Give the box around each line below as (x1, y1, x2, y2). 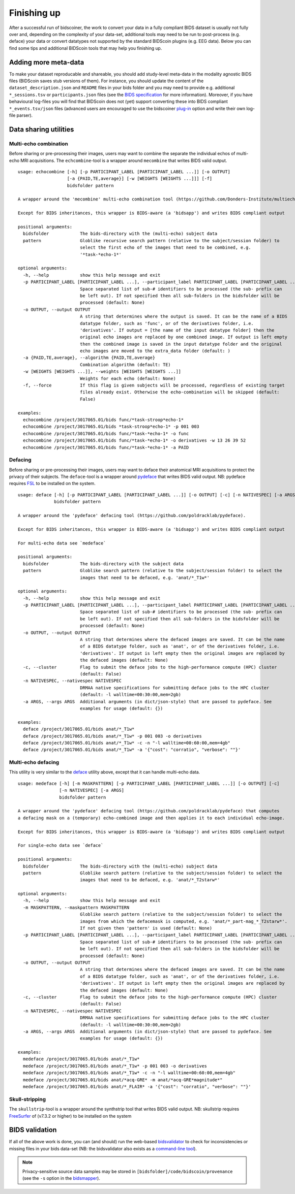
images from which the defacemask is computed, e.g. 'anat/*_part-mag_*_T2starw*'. (80, 918, 288, 924)
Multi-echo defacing (9, 759, 59, 766)
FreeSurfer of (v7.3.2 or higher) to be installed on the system (9, 1113, 132, 1119)
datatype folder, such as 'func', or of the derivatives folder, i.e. (80, 321, 254, 326)
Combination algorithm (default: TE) (80, 362, 171, 367)
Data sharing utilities (9, 125, 74, 133)
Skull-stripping (9, 1096, 46, 1102)
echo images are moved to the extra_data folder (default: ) (80, 348, 231, 354)
